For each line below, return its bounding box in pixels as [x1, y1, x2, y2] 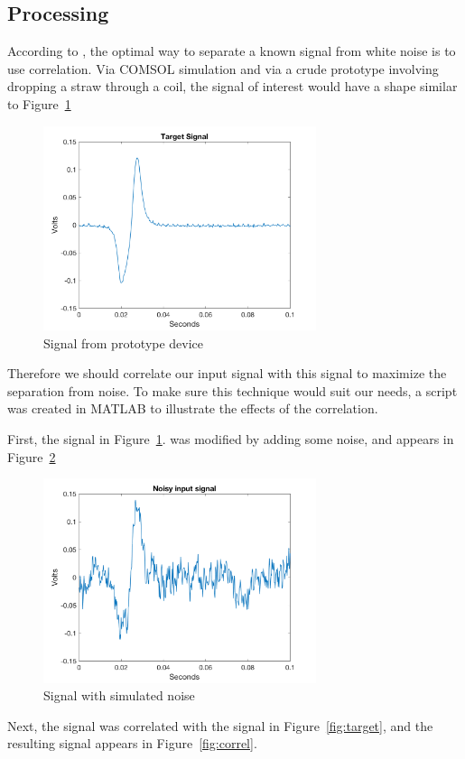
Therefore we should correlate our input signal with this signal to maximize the [7, 364, 447, 383]
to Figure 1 [7, 94, 71, 113]
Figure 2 [7, 447, 56, 466]
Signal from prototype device [43, 333, 204, 352]
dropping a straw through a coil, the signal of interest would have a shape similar [7, 77, 458, 96]
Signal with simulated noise [43, 686, 195, 705]
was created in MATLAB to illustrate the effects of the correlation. [7, 399, 378, 418]
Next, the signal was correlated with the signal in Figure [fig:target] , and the [7, 716, 433, 735]
